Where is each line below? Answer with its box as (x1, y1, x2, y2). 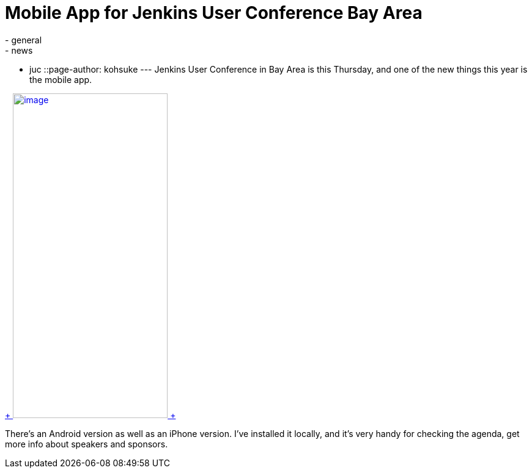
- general (5, 34, 42, 45)
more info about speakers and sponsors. (5, 438, 168, 449)
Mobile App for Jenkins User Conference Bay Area (5, 2, 423, 23)
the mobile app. (29, 74, 92, 85)
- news (5, 45, 33, 56)
